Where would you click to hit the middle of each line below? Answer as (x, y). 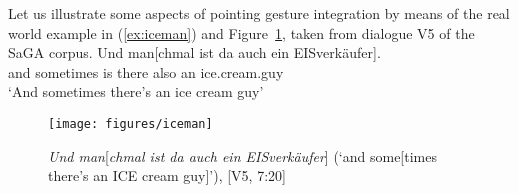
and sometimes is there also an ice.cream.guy (146, 71)
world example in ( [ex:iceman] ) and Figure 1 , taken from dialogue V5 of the (241, 32)
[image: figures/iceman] (130, 123)
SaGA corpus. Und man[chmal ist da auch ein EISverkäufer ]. (194, 52)
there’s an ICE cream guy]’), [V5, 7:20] (167, 175)
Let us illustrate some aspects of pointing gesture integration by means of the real (259, 13)
